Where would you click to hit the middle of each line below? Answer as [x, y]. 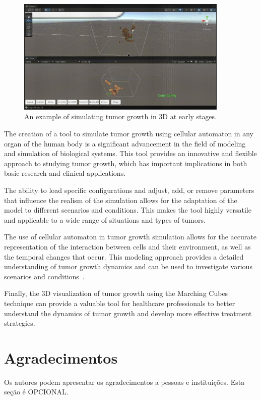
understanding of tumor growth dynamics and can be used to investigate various [128, 266]
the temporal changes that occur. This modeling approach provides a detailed [124, 256]
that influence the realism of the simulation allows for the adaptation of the [121, 200]
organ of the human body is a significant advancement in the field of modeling [125, 143]
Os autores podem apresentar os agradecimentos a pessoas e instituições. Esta [124, 382]
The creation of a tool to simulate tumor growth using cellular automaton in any [129, 133]
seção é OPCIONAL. [36, 392]
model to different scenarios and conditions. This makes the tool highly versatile [128, 210]
